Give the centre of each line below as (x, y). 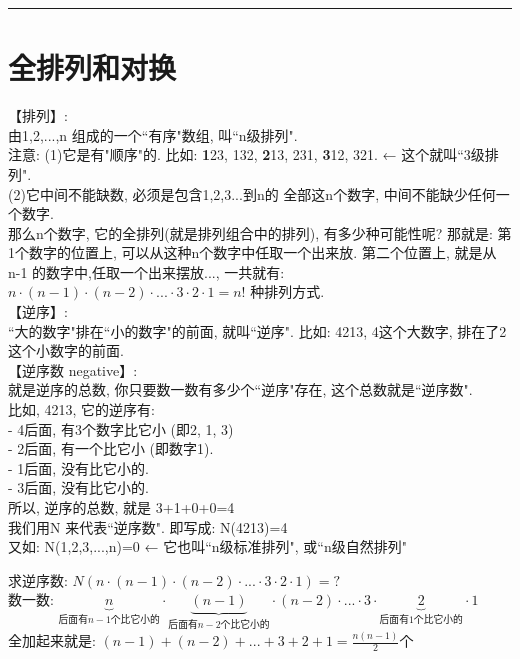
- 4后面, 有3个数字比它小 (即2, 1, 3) (121, 428)
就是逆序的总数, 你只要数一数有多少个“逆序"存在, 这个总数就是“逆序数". (240, 389)
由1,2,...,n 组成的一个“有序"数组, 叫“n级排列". (153, 134)
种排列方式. (287, 291)
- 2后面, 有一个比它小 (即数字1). (111, 448)
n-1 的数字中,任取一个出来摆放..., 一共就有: (146, 271)
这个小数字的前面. (66, 350)
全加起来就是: (52, 640)
